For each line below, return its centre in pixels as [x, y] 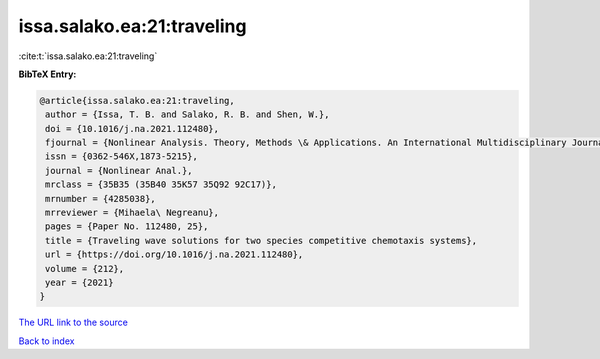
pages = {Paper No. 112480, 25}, [127, 226]
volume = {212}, [85, 268]
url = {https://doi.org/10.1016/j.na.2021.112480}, [174, 254]
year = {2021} [79, 282]
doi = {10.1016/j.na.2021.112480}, [132, 128]
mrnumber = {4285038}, [101, 198]
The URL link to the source [73, 322]
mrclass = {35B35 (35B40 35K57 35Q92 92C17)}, [161, 184]
